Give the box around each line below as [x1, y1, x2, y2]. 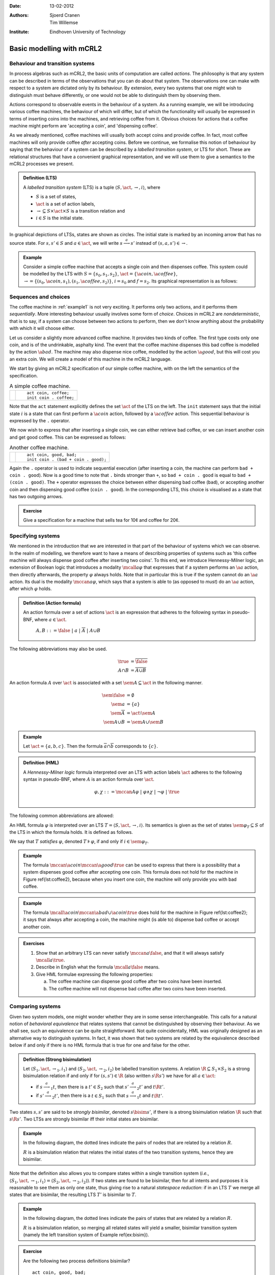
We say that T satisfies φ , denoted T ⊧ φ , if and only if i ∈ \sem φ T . [9, 838, 149, 846]
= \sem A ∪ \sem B [126, 719, 164, 725]
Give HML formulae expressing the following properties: [36, 971, 153, 977]
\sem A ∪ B [103, 719, 125, 725]
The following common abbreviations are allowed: [9, 812, 114, 819]
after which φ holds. [9, 585, 52, 592]
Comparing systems [9, 1003, 61, 1010]
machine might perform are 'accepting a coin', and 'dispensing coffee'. [9, 123, 158, 129]
